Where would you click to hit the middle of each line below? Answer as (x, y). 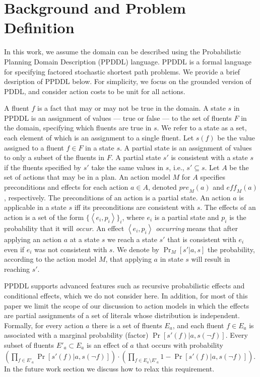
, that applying (128, 259)
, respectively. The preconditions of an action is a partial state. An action (117, 197)
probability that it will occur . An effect (64, 228)
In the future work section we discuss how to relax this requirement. (109, 368)
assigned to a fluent (34, 147)
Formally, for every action (44, 325)
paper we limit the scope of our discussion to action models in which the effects (127, 305)
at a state (85, 239)
